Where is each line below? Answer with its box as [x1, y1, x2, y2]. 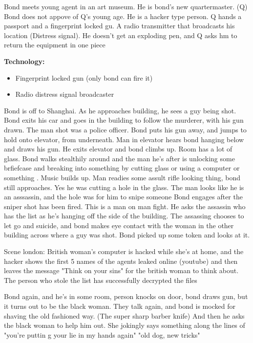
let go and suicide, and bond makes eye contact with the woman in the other [4, 220, 234, 230]
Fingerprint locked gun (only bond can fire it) [15, 72, 153, 83]
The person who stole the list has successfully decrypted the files [4, 275, 197, 285]
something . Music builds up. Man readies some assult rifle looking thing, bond [4, 172, 241, 182]
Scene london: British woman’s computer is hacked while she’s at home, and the [4, 246, 244, 257]
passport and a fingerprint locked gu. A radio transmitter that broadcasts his [4, 21, 235, 31]
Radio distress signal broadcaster [15, 89, 114, 99]
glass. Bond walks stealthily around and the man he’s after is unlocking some [4, 153, 235, 163]
